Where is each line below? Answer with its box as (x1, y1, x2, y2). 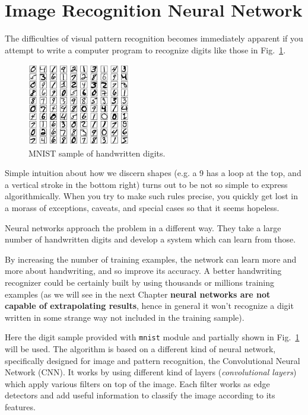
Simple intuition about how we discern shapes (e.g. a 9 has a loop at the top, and (5, 167, 301, 179)
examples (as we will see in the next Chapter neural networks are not (5, 288, 271, 300)
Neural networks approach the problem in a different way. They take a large (5, 221, 281, 234)
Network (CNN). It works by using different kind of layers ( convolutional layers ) (5, 366, 297, 378)
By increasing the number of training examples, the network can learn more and (5, 253, 297, 265)
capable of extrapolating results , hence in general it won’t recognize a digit (5, 299, 294, 312)
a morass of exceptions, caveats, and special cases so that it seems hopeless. (5, 201, 280, 213)
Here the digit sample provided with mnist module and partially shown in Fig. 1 (5, 331, 300, 343)
